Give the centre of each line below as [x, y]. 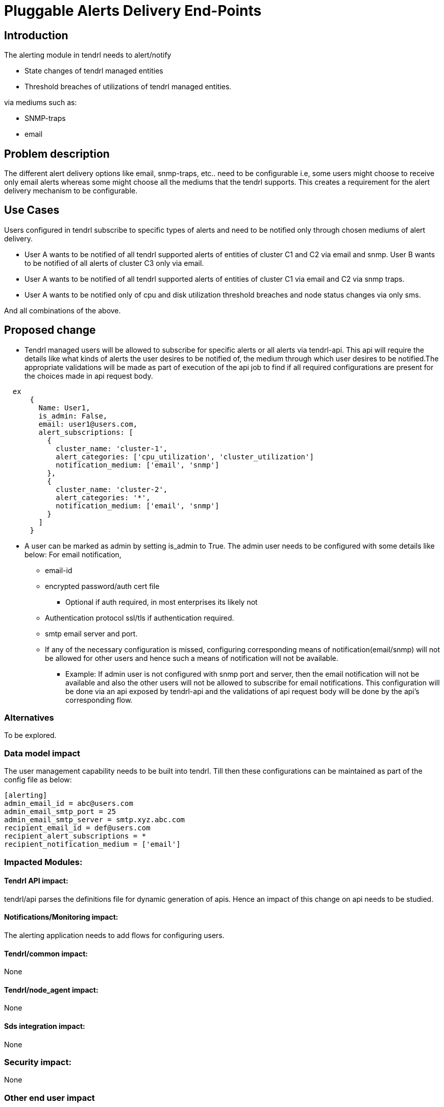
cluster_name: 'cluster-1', [112, 448]
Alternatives [29, 718]
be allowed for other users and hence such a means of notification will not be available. [192, 658]
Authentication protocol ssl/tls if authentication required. [140, 618]
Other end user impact [50, 1098]
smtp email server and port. [91, 633]
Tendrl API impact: [36, 881]
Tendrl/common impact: [46, 953]
